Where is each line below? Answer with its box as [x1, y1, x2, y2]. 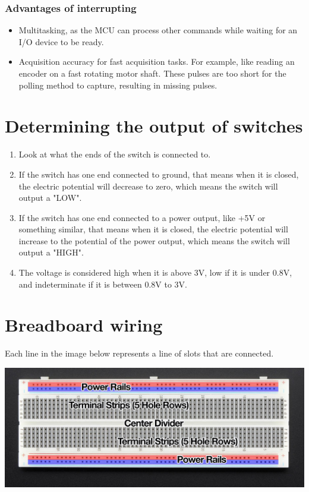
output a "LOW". [18, 191, 82, 204]
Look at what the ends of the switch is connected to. [18, 148, 211, 160]
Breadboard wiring [5, 313, 163, 337]
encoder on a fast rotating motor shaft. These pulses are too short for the [18, 67, 286, 79]
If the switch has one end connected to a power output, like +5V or [18, 211, 266, 223]
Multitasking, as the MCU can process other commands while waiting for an [18, 24, 298, 36]
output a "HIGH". [18, 246, 84, 258]
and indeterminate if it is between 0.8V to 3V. [18, 277, 188, 290]
